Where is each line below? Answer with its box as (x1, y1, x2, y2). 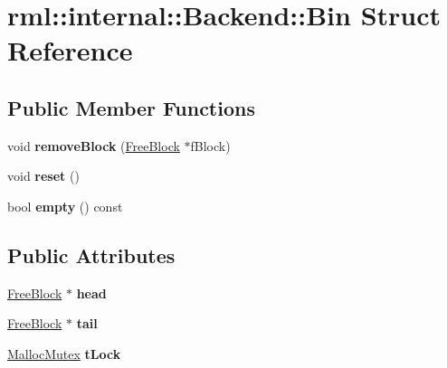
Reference (7, 32, 133, 69)
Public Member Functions (7, 93, 255, 121)
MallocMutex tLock (7, 344, 121, 363)
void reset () (7, 166, 80, 185)
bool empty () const (7, 196, 123, 215)
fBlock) (190, 136, 231, 155)
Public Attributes (7, 241, 176, 269)
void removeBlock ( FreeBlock (7, 136, 180, 155)
